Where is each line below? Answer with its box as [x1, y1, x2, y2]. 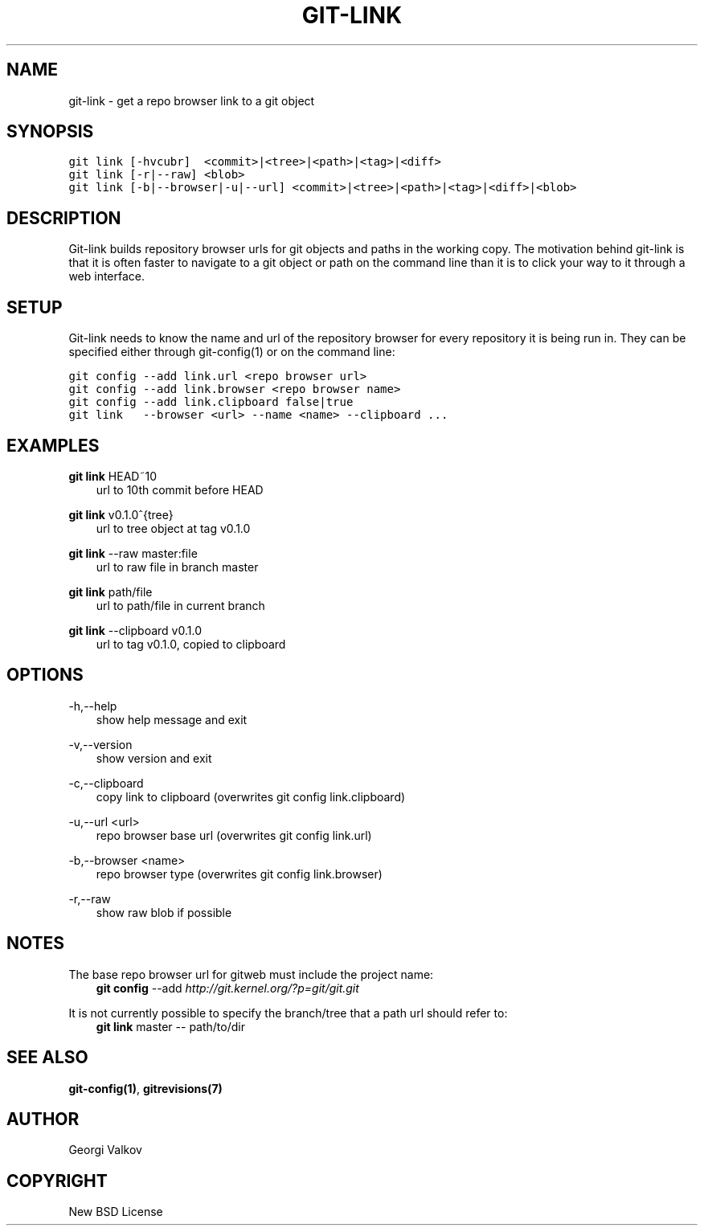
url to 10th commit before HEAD [96, 482, 264, 497]
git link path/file [68, 584, 153, 599]
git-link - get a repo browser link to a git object [68, 93, 315, 108]
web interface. [68, 269, 145, 284]
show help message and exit [96, 712, 248, 727]
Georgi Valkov [68, 1143, 142, 1157]
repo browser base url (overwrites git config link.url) [96, 828, 372, 842]
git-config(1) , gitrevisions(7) [68, 1081, 223, 1095]
